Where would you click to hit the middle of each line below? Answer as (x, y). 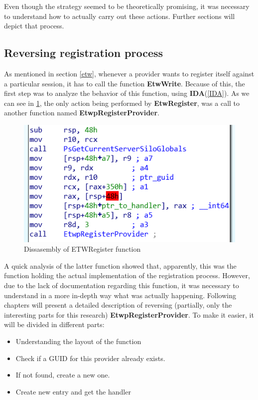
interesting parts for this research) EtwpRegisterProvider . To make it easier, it (129, 314)
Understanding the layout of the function (78, 341)
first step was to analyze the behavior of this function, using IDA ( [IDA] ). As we (127, 93)
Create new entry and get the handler (73, 391)
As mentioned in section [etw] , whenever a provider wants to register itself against (129, 73)
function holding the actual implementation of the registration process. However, (127, 275)
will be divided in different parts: (54, 324)
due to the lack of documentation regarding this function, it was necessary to (122, 285)
